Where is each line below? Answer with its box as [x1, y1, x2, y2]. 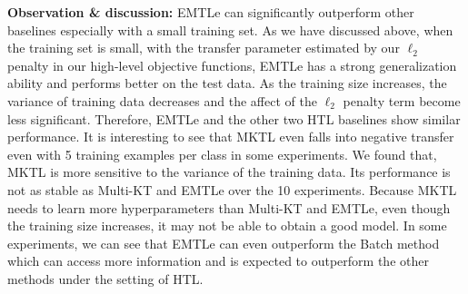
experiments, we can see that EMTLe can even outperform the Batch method [7, 233, 440, 252]
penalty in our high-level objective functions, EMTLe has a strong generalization [7, 55, 457, 74]
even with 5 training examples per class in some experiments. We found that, [7, 144, 437, 163]
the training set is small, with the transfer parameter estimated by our [7, 38, 400, 57]
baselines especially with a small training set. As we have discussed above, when [7, 20, 453, 39]
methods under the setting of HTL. [7, 269, 204, 288]
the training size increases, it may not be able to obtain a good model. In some [7, 216, 447, 235]
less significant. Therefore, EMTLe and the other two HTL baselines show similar [7, 109, 461, 128]
